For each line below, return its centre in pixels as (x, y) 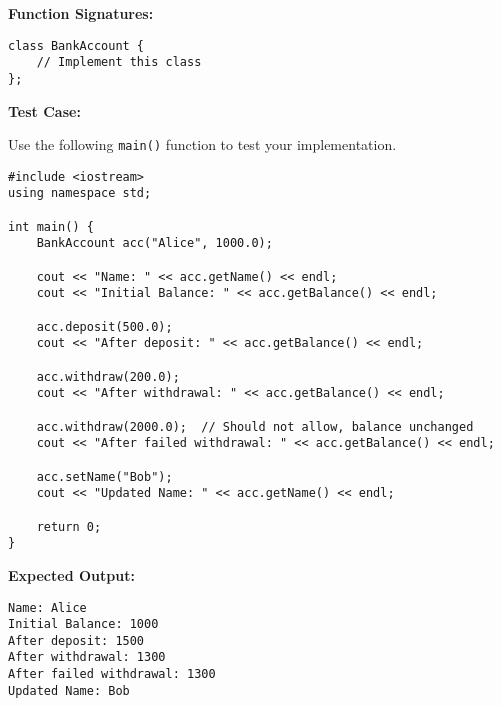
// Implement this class (119, 62)
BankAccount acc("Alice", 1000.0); (154, 243)
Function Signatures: (81, 13)
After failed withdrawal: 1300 (112, 674)
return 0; (69, 526)
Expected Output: (71, 574)
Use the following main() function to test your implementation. (202, 144)
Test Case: (44, 110)
